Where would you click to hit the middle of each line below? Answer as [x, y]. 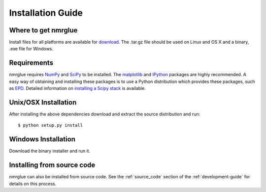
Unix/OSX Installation [43, 102]
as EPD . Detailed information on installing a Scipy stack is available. [78, 88]
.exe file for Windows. [31, 49]
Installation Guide [46, 13]
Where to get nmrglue [43, 30]
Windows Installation [42, 139]
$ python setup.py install [50, 125]
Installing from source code [52, 165]
